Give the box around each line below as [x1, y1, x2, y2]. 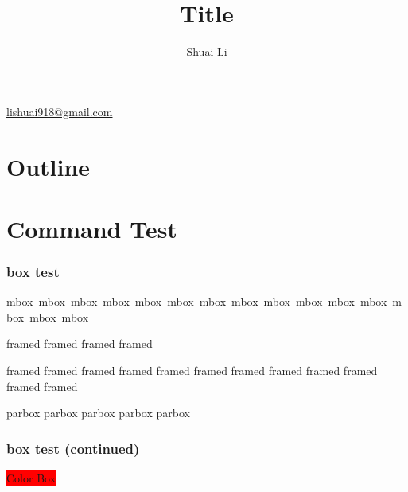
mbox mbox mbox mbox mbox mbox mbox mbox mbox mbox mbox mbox [6, 293, 387, 310]
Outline [6, 150, 91, 182]
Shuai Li [186, 43, 227, 60]
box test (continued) [6, 438, 140, 458]
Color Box [6, 470, 56, 486]
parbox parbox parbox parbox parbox [6, 404, 190, 421]
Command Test [6, 212, 177, 244]
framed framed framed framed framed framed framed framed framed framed [6, 362, 378, 379]
